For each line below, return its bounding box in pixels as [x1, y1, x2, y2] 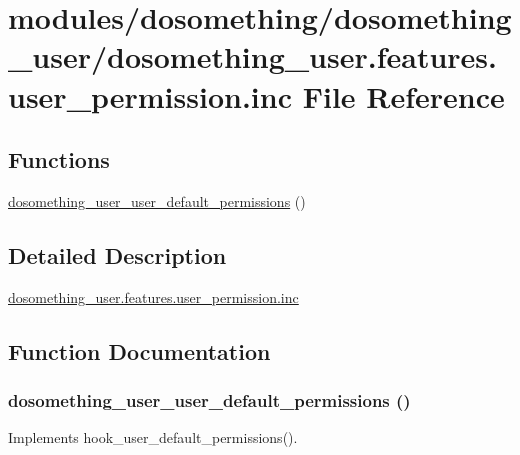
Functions [8, 144, 110, 175]
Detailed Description [8, 239, 227, 270]
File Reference [302, 75, 505, 116]
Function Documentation [8, 335, 271, 366]
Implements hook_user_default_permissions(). [8, 427, 298, 448]
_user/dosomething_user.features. [8, 36, 497, 77]
